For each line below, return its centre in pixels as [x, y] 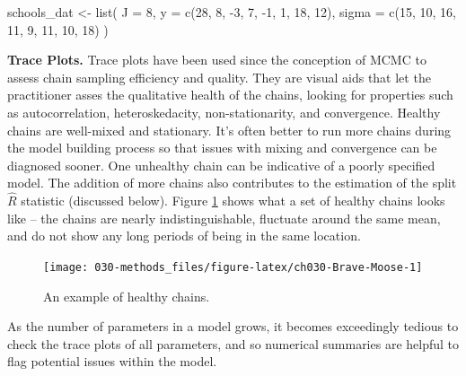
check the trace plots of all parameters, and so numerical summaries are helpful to [233, 343]
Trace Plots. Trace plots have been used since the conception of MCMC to [217, 60]
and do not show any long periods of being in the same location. [184, 236]
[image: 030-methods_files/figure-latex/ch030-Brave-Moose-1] [233, 267]
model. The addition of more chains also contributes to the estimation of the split [232, 183]
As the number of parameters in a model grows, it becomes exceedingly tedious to [233, 326]
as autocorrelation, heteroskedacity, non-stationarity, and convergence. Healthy [224, 112]
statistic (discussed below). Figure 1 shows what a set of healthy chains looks [233, 201]
